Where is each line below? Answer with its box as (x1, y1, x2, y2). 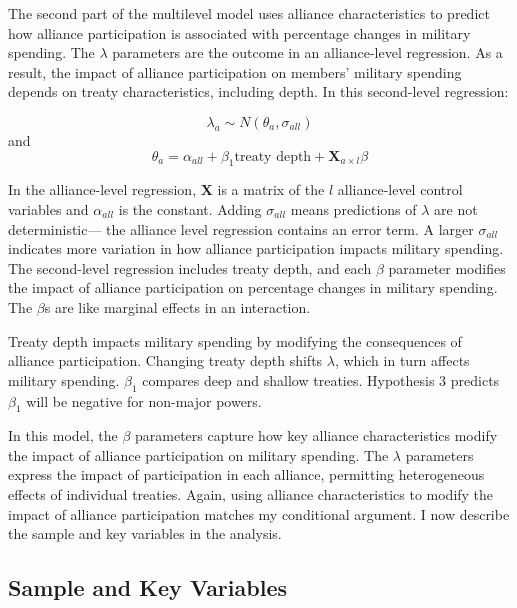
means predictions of (290, 198, 417, 219)
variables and (8, 198, 89, 219)
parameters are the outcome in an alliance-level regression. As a (112, 42, 503, 63)
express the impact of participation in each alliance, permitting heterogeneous (8, 464, 485, 485)
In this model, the (8, 425, 118, 446)
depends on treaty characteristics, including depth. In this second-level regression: (8, 81, 509, 102)
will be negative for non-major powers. (26, 390, 262, 411)
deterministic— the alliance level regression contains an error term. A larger (8, 218, 474, 239)
